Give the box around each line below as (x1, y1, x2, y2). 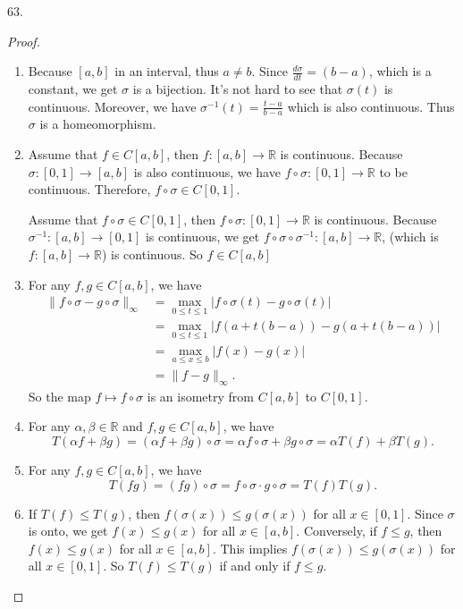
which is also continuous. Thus (287, 97, 455, 115)
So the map (28, 386, 91, 405)
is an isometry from (147, 386, 254, 405)
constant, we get (28, 80, 118, 98)
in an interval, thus (114, 62, 219, 80)
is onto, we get (28, 521, 108, 540)
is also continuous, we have (133, 162, 281, 181)
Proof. (7, 31, 40, 50)
